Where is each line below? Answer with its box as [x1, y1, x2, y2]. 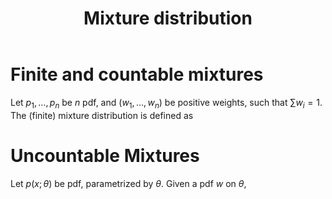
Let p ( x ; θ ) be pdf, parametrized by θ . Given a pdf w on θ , [10, 177, 247, 189]
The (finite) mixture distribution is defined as [10, 109, 194, 121]
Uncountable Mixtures [10, 144, 200, 167]
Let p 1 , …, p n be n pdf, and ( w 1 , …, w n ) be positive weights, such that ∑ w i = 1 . [10, 96, 323, 111]
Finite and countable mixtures [10, 63, 264, 86]
